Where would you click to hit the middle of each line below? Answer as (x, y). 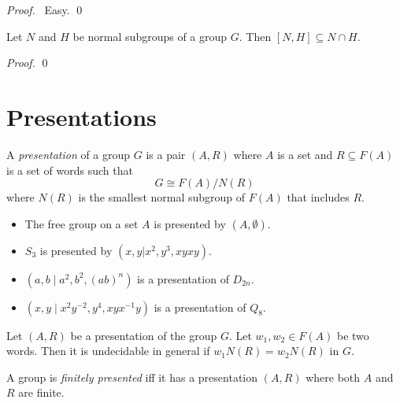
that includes (318, 197)
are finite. (41, 392)
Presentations (81, 116)
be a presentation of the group (144, 335)
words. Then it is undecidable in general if (108, 351)
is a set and (305, 154)
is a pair (166, 154)
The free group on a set (81, 223)
